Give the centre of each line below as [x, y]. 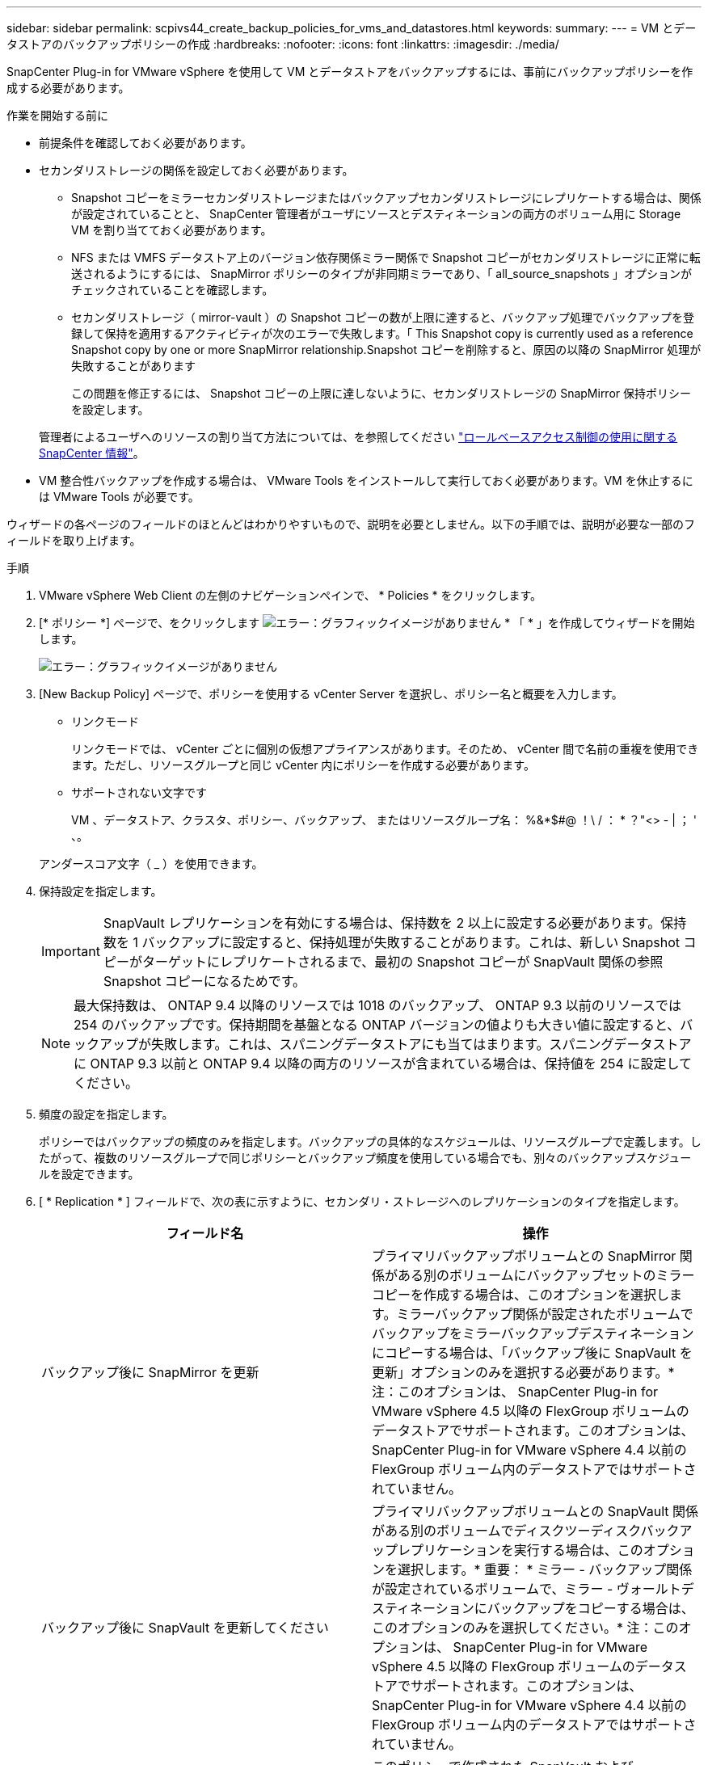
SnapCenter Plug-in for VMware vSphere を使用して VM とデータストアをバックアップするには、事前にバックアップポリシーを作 [350, 72]
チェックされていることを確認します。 [173, 290]
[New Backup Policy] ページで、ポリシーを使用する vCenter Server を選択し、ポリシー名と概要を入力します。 [331, 694]
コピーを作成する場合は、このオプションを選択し [521, 1295]
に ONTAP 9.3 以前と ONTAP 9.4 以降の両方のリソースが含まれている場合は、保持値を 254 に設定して [383, 1064]
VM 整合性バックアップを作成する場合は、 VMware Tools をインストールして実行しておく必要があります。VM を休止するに [366, 480]
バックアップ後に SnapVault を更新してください [185, 1628]
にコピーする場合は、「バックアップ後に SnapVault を [532, 1353]
